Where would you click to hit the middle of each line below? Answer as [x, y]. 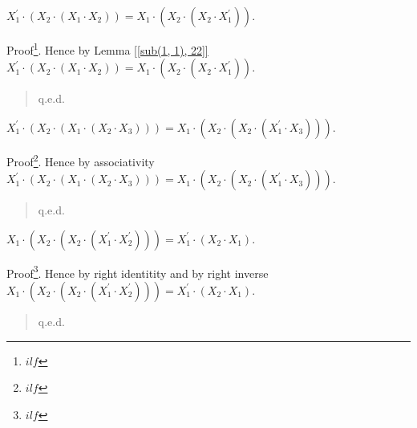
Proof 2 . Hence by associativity [81, 160]
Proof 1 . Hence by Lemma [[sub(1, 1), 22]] [107, 49]
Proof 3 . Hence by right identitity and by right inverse [138, 271]
